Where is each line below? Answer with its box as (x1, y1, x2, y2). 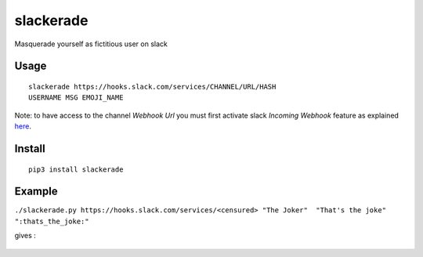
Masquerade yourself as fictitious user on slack (14, 39, 168, 49)
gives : (14, 231, 37, 241)
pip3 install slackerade (28, 165, 124, 174)
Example (14, 185, 58, 198)
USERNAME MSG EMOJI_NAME (28, 93, 124, 102)
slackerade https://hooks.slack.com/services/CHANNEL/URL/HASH (28, 82, 277, 91)
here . (14, 121, 31, 131)
